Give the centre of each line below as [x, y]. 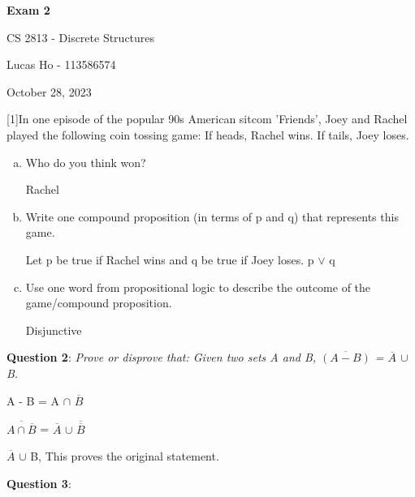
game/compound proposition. [99, 303]
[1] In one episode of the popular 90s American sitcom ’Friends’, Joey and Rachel [207, 119]
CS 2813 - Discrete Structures [81, 37]
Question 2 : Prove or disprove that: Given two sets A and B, [162, 357]
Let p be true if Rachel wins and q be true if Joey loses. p [170, 259]
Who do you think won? [86, 162]
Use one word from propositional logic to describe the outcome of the [198, 287]
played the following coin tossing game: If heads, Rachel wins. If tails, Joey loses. [208, 134]
